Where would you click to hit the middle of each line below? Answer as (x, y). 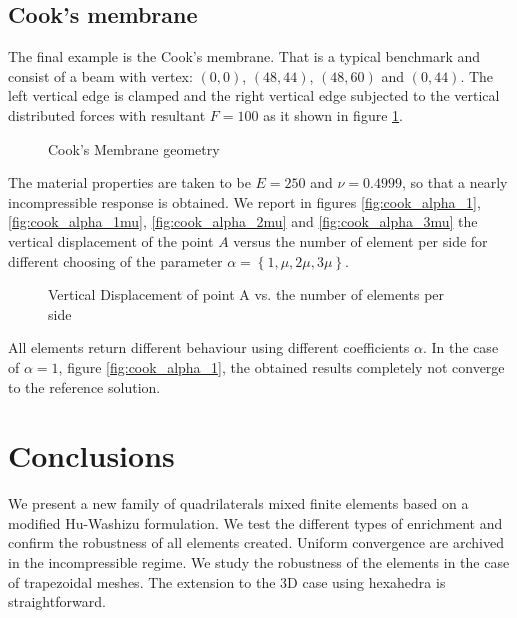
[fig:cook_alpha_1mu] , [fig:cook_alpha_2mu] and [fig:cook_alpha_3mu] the (243, 221)
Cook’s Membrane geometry (134, 148)
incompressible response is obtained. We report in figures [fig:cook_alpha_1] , (244, 201)
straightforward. (57, 601)
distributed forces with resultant (107, 114)
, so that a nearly (454, 182)
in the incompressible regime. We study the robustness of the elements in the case (259, 562)
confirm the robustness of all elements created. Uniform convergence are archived (256, 542)
